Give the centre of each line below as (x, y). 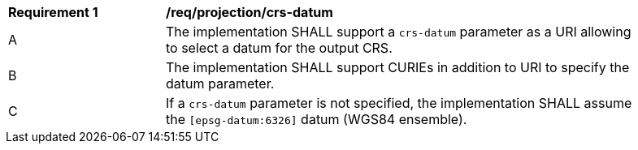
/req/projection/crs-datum (250, 12)
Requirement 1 (53, 12)
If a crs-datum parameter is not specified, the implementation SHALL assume (399, 103)
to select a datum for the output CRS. (279, 48)
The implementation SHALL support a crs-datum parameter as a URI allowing (399, 32)
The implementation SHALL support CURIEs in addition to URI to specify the (398, 67)
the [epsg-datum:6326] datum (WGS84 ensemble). (317, 119)
